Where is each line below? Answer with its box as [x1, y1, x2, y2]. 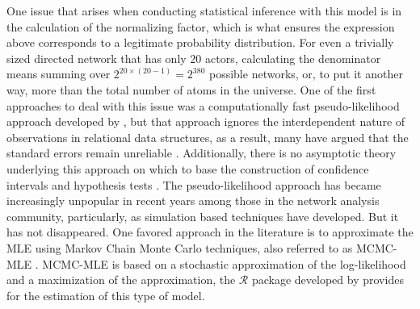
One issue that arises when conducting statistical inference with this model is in [6, 2, 402, 19]
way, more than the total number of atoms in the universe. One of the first [6, 81, 376, 98]
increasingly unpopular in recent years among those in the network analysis [6, 192, 380, 209]
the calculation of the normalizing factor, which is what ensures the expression [6, 18, 395, 35]
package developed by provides [251, 271, 404, 288]
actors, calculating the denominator [205, 49, 381, 66]
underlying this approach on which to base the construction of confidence [6, 160, 369, 177]
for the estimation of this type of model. [6, 286, 205, 303]
